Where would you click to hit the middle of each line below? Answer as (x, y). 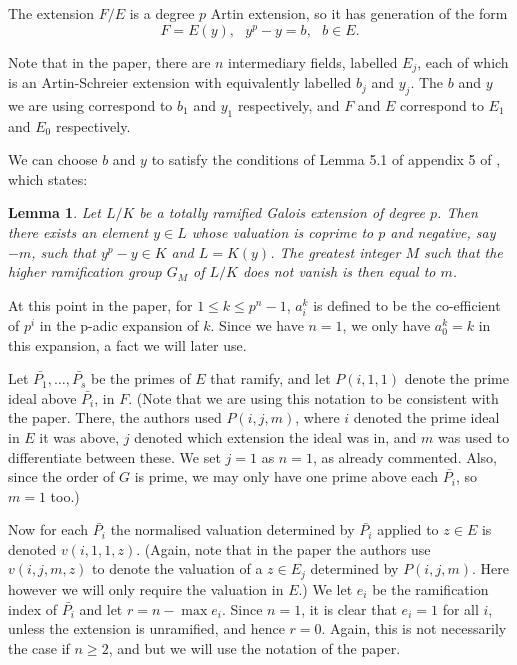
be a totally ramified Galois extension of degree (282, 212)
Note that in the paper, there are (109, 61)
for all (460, 608)
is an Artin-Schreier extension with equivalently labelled (180, 82)
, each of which (463, 61)
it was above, (79, 436)
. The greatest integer (335, 251)
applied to (408, 529)
